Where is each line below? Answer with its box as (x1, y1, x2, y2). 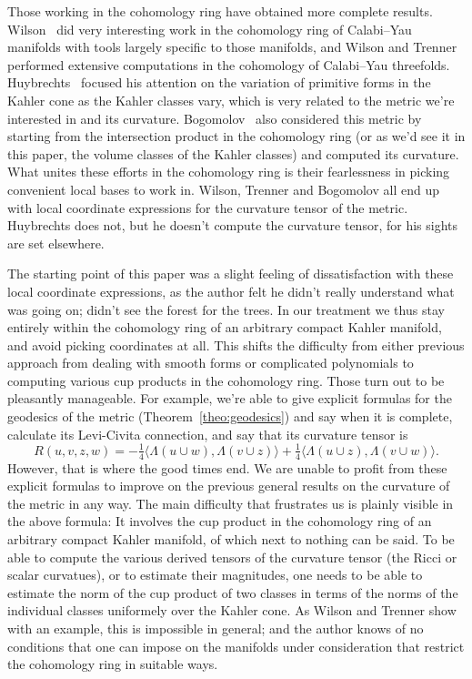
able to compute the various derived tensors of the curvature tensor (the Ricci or (7, 547, 457, 566)
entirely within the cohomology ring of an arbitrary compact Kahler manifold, (7, 318, 442, 337)
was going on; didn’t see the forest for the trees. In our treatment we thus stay (7, 299, 445, 319)
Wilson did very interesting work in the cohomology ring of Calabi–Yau (7, 19, 412, 38)
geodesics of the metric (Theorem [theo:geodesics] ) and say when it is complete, (7, 407, 453, 426)
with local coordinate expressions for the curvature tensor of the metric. (7, 198, 408, 217)
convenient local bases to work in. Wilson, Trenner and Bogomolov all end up (7, 179, 439, 198)
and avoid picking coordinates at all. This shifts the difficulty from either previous (7, 335, 465, 354)
